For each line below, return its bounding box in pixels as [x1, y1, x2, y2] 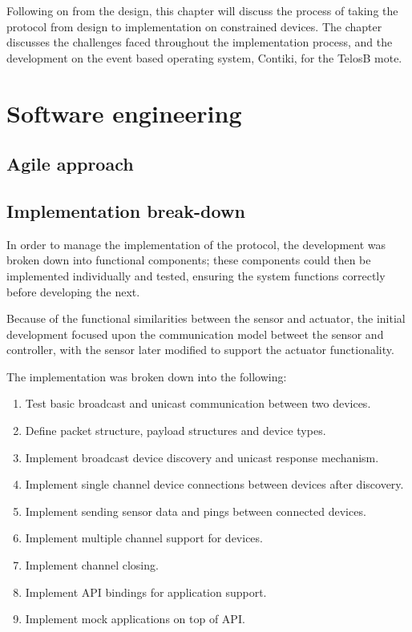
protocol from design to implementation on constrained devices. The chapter [6, 18, 382, 34]
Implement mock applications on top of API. [25, 610, 245, 627]
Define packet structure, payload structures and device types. [25, 422, 326, 439]
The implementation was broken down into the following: [6, 368, 287, 384]
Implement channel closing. [25, 557, 159, 574]
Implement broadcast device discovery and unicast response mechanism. [25, 449, 379, 465]
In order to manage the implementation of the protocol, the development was [6, 235, 386, 252]
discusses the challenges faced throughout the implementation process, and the [6, 34, 393, 50]
